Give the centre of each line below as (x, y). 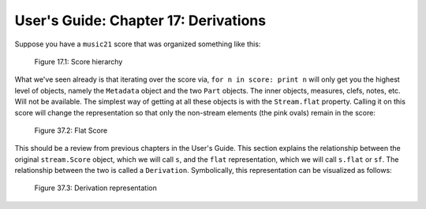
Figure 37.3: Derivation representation (95, 188)
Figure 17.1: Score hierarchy (78, 61)
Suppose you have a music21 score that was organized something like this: (138, 44)
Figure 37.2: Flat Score (71, 130)
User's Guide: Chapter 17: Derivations (140, 20)
